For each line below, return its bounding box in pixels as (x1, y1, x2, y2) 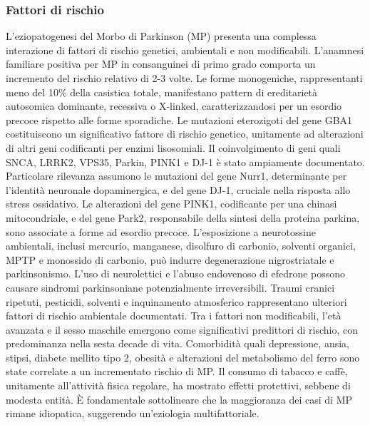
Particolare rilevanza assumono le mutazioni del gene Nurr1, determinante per (6, 168, 347, 183)
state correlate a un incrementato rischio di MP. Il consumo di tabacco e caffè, (6, 364, 348, 379)
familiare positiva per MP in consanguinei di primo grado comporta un (6, 56, 316, 71)
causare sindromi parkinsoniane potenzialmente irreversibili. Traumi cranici (6, 280, 335, 295)
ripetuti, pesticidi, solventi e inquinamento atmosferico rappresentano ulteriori (6, 294, 347, 309)
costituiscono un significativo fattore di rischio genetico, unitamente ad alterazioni (6, 126, 364, 141)
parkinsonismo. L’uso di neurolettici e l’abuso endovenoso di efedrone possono (6, 266, 346, 281)
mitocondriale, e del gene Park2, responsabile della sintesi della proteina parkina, (6, 210, 360, 225)
